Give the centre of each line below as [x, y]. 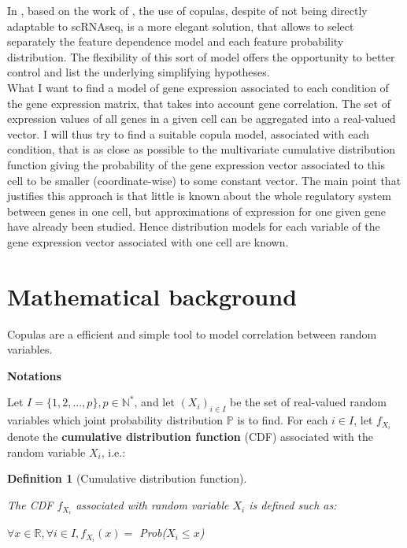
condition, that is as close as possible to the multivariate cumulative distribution [201, 149]
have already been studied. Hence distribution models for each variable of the [194, 226]
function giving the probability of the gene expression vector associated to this [196, 164]
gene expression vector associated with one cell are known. [148, 241]
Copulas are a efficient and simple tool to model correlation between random [192, 333]
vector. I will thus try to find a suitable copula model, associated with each [189, 133]
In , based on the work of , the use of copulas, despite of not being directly [187, 10]
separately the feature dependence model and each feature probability [176, 41]
